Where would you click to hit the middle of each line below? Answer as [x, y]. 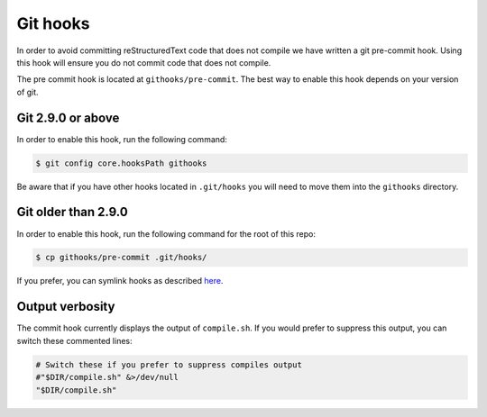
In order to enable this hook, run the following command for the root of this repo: [166, 233]
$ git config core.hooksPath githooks [121, 163]
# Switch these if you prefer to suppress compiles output [169, 364]
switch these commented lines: [74, 340]
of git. [28, 92]
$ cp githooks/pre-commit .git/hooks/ [121, 258]
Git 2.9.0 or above [68, 118]
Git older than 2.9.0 [72, 212]
